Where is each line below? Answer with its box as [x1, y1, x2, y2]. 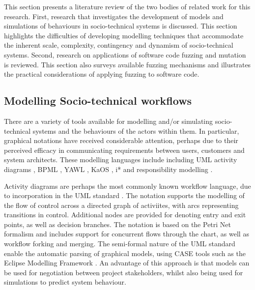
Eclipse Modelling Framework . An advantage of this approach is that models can [4, 258, 250, 268]
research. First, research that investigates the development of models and [4, 11, 224, 21]
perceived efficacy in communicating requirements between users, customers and [4, 145, 245, 155]
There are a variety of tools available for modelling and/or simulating [4, 116, 213, 126]
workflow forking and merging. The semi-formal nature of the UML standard [4, 238, 235, 249]
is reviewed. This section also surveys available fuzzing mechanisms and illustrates [4, 59, 251, 69]
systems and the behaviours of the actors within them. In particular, [32, 125, 239, 136]
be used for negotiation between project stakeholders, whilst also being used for [4, 267, 243, 277]
